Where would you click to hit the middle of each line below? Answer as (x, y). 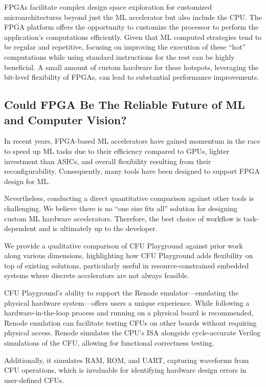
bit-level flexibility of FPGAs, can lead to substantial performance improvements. (132, 77)
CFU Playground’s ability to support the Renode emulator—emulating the (121, 293)
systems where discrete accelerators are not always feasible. (97, 275)
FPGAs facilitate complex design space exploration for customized (108, 7)
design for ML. (27, 181)
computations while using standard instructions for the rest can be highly (119, 56)
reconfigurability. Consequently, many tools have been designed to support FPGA (132, 171)
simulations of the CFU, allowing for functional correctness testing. (109, 343)
